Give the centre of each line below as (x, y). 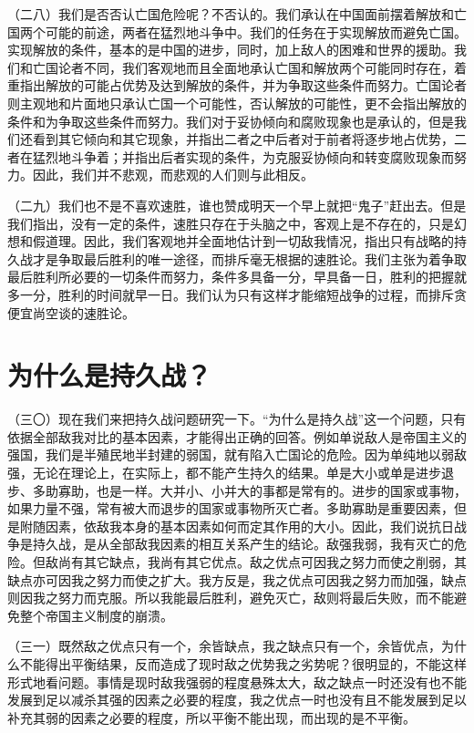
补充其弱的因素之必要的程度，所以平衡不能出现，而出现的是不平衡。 (211, 717)
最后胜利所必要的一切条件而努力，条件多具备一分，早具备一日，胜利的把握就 (237, 277)
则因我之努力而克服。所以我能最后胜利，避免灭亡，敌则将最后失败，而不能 (231, 598)
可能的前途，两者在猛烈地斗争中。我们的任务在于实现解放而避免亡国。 (256, 31)
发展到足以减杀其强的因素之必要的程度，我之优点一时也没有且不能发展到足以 (237, 700)
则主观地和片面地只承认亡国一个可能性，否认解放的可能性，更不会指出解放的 (237, 103)
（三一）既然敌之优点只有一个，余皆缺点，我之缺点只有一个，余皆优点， (224, 646)
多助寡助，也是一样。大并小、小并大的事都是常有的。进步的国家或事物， (249, 490)
